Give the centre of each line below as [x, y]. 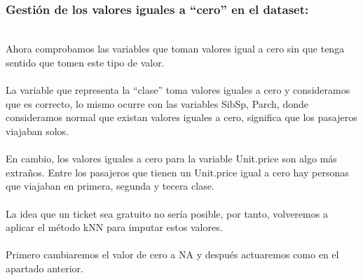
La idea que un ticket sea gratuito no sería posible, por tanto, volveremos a [167, 213]
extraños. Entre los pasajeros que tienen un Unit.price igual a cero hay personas [177, 172]
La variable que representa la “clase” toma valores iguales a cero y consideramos [178, 90]
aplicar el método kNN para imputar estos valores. [114, 227]
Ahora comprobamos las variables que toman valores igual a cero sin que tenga [175, 49]
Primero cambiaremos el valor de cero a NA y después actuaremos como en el [172, 254]
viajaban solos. [37, 131]
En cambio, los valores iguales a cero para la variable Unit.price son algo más [171, 159]
